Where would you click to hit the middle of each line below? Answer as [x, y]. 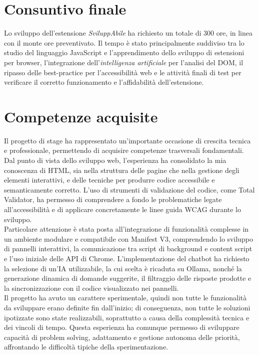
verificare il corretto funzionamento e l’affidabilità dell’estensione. [104, 82]
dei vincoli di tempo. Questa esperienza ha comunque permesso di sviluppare [122, 327]
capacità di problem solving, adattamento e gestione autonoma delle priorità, [122, 337]
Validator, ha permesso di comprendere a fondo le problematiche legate [113, 199]
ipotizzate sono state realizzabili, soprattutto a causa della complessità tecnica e [127, 317]
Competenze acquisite [81, 116]
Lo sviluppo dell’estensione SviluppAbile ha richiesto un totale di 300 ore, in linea [128, 33]
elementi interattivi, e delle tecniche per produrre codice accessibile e [109, 180]
